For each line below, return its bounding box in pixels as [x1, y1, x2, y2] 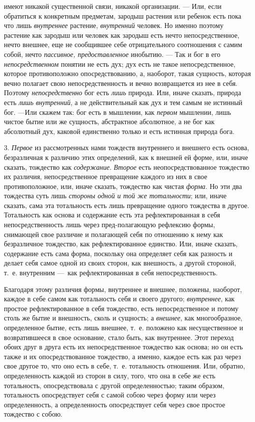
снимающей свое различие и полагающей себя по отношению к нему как [4, 229, 223, 239]
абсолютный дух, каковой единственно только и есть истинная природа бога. [4, 126, 235, 136]
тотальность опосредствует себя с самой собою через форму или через [4, 390, 216, 400]
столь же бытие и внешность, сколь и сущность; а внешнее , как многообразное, [4, 313, 243, 323]
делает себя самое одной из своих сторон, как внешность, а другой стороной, [4, 258, 236, 268]
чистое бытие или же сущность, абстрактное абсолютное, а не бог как [4, 116, 215, 127]
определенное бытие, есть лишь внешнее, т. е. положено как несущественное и [4, 322, 243, 332]
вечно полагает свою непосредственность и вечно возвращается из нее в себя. [4, 78, 238, 88]
